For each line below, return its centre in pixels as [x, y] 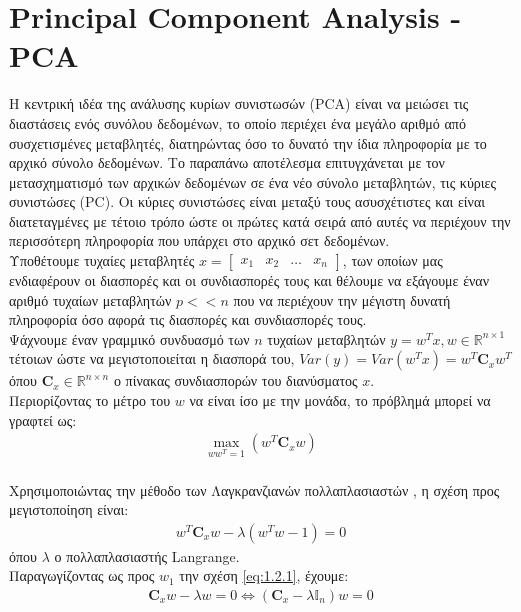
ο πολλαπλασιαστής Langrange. [147, 555]
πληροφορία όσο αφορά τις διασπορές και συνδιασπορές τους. [188, 319]
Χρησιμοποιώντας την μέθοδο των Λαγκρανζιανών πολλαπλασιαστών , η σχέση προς [254, 489]
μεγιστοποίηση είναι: [69, 509]
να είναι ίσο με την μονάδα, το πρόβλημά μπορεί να [340, 400]
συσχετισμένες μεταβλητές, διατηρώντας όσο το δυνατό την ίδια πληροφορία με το [248, 142]
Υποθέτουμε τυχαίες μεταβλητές [102, 260]
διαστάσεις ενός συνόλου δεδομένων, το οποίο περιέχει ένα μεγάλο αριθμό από [237, 122]
